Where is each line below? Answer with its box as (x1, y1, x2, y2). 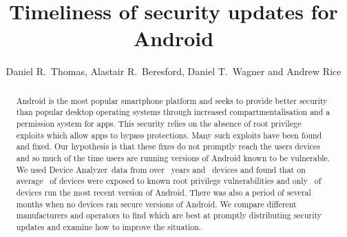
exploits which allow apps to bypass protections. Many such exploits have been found (16, 129, 322, 141)
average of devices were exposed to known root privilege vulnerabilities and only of (16, 175, 322, 187)
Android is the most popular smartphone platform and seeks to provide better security (16, 94, 328, 106)
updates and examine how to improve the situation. (16, 220, 202, 232)
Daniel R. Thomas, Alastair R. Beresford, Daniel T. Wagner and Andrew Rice (6, 64, 341, 79)
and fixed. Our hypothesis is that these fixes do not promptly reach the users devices (16, 141, 321, 152)
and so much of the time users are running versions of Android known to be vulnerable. (16, 152, 330, 163)
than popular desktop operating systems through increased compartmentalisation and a (16, 106, 330, 118)
